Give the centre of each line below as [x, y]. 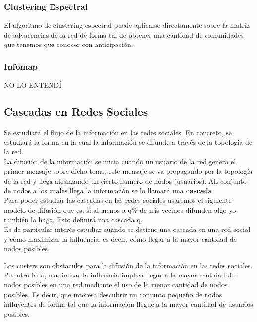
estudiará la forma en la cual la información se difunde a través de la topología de [128, 142]
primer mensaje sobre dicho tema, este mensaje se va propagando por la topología [128, 171]
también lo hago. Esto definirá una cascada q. [73, 219]
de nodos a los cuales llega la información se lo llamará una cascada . [109, 190]
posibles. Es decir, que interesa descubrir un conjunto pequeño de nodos [113, 294]
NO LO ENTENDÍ [33, 85]
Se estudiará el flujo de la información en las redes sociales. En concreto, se [118, 132]
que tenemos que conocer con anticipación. [69, 44]
